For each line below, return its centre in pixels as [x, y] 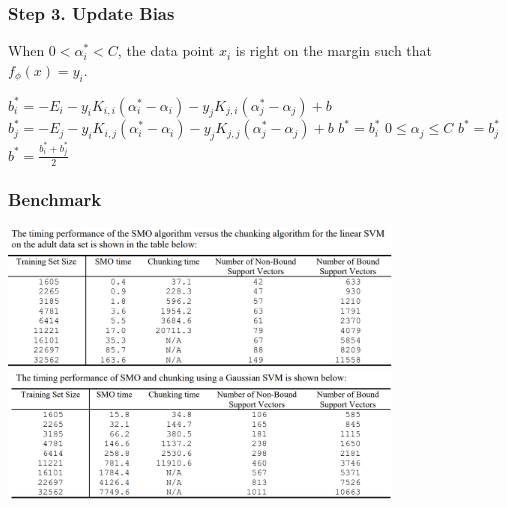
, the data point [166, 50]
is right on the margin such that [334, 50]
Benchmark [55, 199]
